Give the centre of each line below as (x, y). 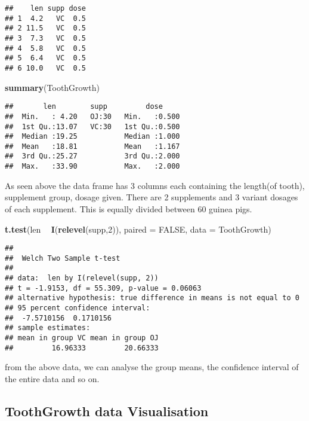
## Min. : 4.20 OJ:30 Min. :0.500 (92, 116)
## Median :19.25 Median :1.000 (92, 137)
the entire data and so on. (52, 378)
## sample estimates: (48, 328)
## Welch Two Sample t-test (63, 258)
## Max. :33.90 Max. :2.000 (92, 167)
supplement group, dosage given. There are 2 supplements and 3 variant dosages (152, 197)
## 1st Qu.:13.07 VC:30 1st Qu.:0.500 (92, 126)
